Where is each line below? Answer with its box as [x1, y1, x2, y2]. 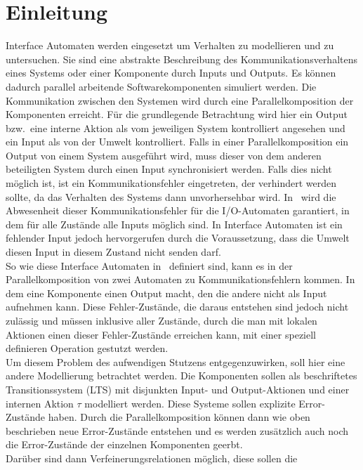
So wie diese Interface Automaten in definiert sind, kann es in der [6, 258, 293, 273]
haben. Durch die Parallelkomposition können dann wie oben [48, 410, 310, 424]
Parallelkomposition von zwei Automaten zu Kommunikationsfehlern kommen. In [6, 272, 355, 287]
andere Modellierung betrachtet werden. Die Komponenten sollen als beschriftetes [6, 368, 357, 383]
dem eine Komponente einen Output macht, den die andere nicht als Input [6, 285, 327, 300]
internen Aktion [6, 396, 74, 410]
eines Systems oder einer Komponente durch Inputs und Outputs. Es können [6, 65, 336, 80]
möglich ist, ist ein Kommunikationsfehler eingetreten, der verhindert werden [6, 176, 337, 190]
